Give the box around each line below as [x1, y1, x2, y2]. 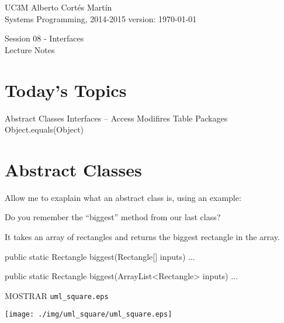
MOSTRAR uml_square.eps [5, 289, 109, 301]
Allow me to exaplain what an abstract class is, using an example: [5, 191, 241, 203]
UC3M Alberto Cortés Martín [5, 1, 112, 13]
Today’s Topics [5, 78, 127, 102]
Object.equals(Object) [5, 123, 84, 136]
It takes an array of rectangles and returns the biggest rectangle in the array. [5, 231, 280, 242]
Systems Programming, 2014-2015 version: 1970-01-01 [5, 12, 197, 25]
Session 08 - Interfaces [5, 32, 84, 44]
